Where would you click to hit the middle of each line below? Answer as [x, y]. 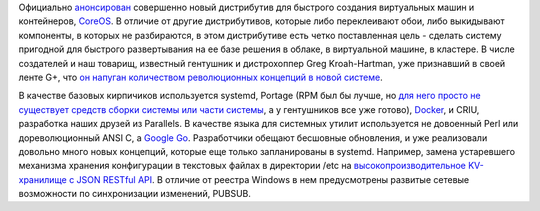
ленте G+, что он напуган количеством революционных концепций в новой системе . [201, 77]
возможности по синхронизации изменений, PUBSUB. [135, 194]
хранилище [42, 179]
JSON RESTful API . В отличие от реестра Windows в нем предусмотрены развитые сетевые [273, 179]
